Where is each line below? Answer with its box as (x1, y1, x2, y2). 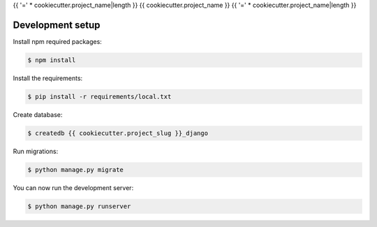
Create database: (13, 110, 63, 118)
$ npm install (27, 56, 76, 64)
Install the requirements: (13, 74, 83, 82)
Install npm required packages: (13, 37, 103, 45)
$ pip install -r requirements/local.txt (27, 93, 172, 100)
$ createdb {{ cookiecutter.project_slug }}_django (27, 129, 209, 137)
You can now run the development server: (13, 183, 134, 191)
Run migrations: (13, 147, 59, 155)
